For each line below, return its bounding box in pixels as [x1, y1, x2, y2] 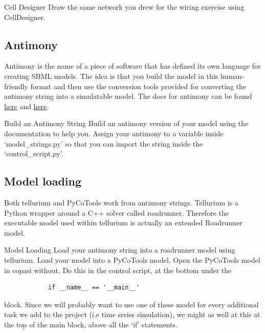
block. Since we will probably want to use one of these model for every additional [4, 299, 259, 309]
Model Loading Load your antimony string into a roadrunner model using [4, 244, 235, 255]
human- [220, 70, 245, 81]
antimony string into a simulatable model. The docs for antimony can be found [4, 91, 252, 101]
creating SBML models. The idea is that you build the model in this [4, 70, 218, 81]
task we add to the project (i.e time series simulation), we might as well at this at [4, 309, 260, 320]
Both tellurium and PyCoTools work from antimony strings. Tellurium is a [4, 197, 238, 207]
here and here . [4, 100, 49, 111]
